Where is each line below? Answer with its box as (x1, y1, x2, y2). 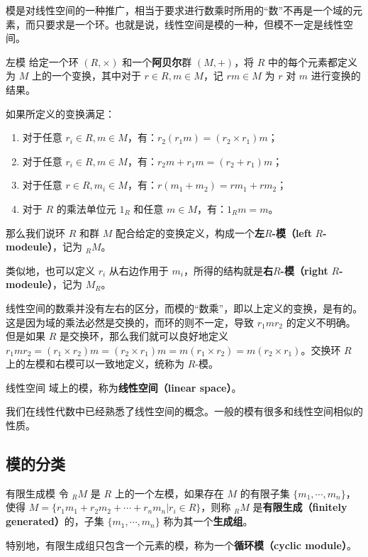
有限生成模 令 (6, 485, 69, 500)
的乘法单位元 (56, 201, 116, 216)
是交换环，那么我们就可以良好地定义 (59, 329, 228, 343)
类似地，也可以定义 (6, 263, 95, 277)
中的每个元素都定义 (268, 54, 358, 69)
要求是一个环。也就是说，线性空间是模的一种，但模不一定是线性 (45, 16, 343, 31)
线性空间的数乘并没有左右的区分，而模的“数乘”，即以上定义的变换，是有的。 (6, 300, 363, 315)
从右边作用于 (108, 263, 169, 277)
